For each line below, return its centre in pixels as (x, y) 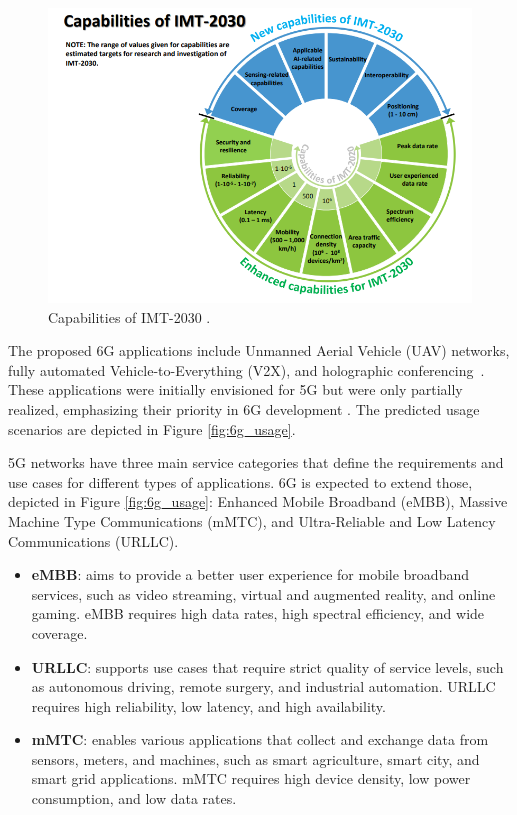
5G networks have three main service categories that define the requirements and (256, 462)
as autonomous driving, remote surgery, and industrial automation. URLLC (263, 686)
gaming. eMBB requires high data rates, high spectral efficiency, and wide (258, 613)
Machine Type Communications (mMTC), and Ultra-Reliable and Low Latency (252, 520)
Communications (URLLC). (93, 540)
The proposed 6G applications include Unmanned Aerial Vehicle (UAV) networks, (259, 350)
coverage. (59, 632)
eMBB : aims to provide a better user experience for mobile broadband (250, 574)
